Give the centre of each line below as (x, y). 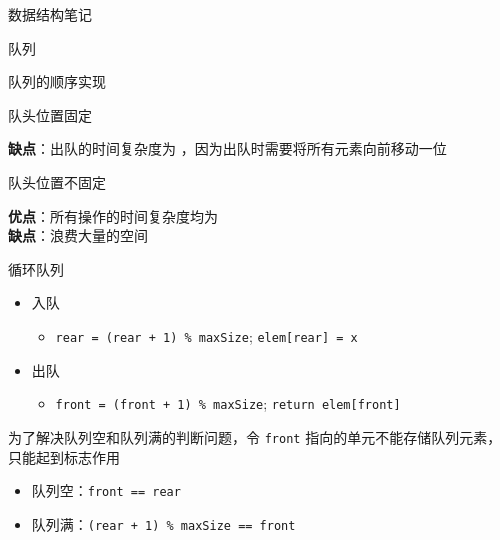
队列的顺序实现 (57, 81)
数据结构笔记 (50, 14)
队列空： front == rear (106, 490)
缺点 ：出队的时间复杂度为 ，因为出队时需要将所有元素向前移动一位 (227, 148)
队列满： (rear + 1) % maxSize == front (163, 523)
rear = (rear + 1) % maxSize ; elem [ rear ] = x (206, 335)
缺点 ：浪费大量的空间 (78, 235)
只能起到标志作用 (64, 456)
